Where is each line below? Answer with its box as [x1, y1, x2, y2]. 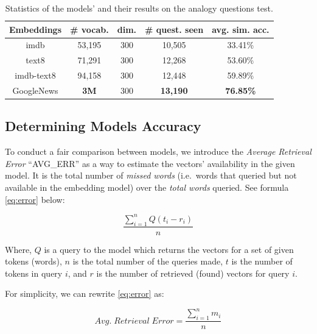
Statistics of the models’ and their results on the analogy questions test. [5, 2, 273, 14]
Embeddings [9, 23, 62, 35]
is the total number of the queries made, [72, 255, 223, 268]
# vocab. [70, 23, 109, 35]
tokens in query [5, 266, 63, 279]
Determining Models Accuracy [5, 116, 201, 135]
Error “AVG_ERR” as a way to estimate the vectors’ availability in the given [5, 157, 295, 169]
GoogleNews [12, 83, 58, 96]
